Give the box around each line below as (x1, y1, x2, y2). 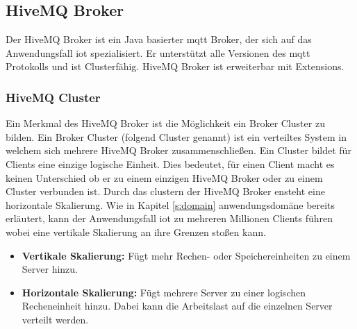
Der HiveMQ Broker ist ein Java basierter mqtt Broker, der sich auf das (6, 32, 312, 47)
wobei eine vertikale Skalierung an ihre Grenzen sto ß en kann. (6, 224, 266, 239)
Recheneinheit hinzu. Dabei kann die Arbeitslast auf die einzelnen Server (22, 298, 333, 313)
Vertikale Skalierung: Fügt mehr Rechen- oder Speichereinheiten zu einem (22, 248, 351, 262)
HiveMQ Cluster (6, 88, 101, 106)
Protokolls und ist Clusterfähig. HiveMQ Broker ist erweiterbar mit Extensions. (6, 59, 344, 74)
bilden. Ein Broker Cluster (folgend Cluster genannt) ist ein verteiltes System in (6, 129, 347, 144)
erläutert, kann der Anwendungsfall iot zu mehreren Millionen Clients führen (6, 211, 333, 226)
